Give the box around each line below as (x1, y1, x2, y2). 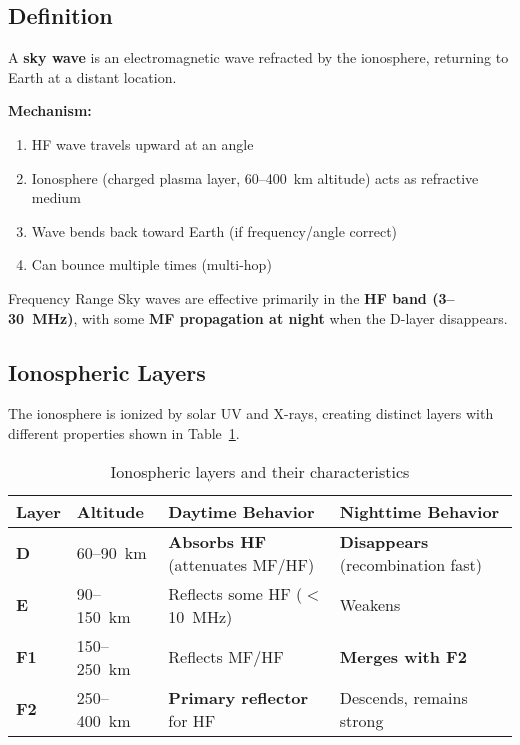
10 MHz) (168, 604, 233, 628)
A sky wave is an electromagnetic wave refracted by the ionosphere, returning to (8, 47, 509, 68)
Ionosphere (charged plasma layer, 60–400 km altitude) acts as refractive (31, 167, 479, 188)
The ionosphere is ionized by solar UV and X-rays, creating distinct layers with (8, 403, 494, 424)
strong (339, 708, 384, 732)
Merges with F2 (339, 645, 467, 669)
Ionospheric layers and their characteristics (110, 459, 410, 483)
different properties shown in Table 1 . (8, 422, 240, 443)
